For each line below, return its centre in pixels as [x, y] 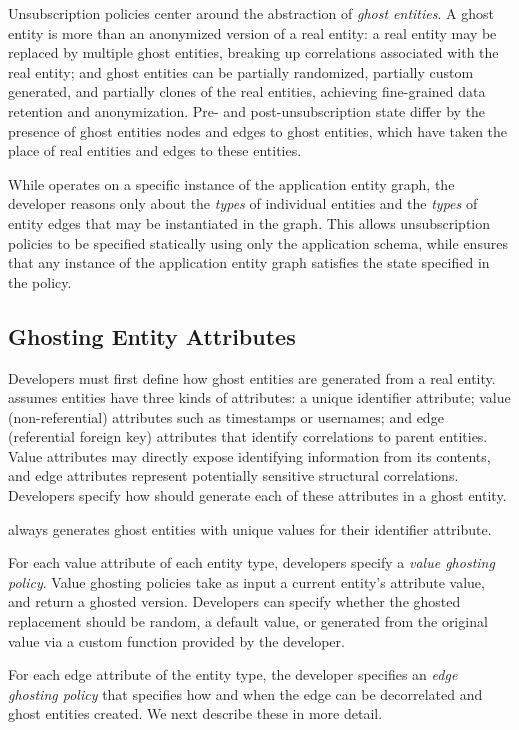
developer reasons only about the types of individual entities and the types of [243, 203]
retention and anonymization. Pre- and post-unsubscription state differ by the [247, 110]
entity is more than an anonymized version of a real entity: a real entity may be [252, 32]
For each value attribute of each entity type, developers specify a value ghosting [251, 562]
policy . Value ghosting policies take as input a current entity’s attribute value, [246, 581]
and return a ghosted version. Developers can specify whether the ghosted [234, 601]
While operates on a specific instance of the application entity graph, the [231, 183]
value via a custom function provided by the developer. [176, 640]
